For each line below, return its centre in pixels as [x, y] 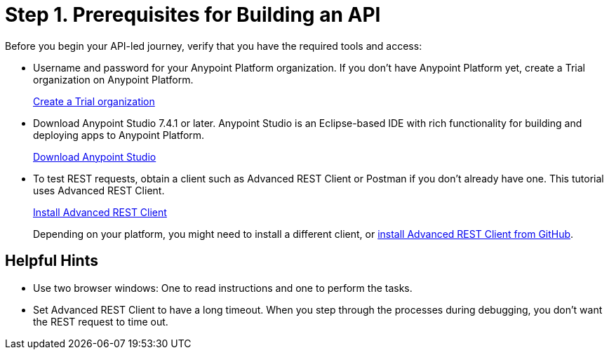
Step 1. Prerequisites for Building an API [193, 15]
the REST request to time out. [101, 321]
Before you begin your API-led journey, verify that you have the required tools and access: [214, 46]
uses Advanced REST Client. [99, 190]
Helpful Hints [52, 261]
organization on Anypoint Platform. [113, 79]
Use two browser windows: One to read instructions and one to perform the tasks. [223, 288]
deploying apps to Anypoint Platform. [119, 135]
